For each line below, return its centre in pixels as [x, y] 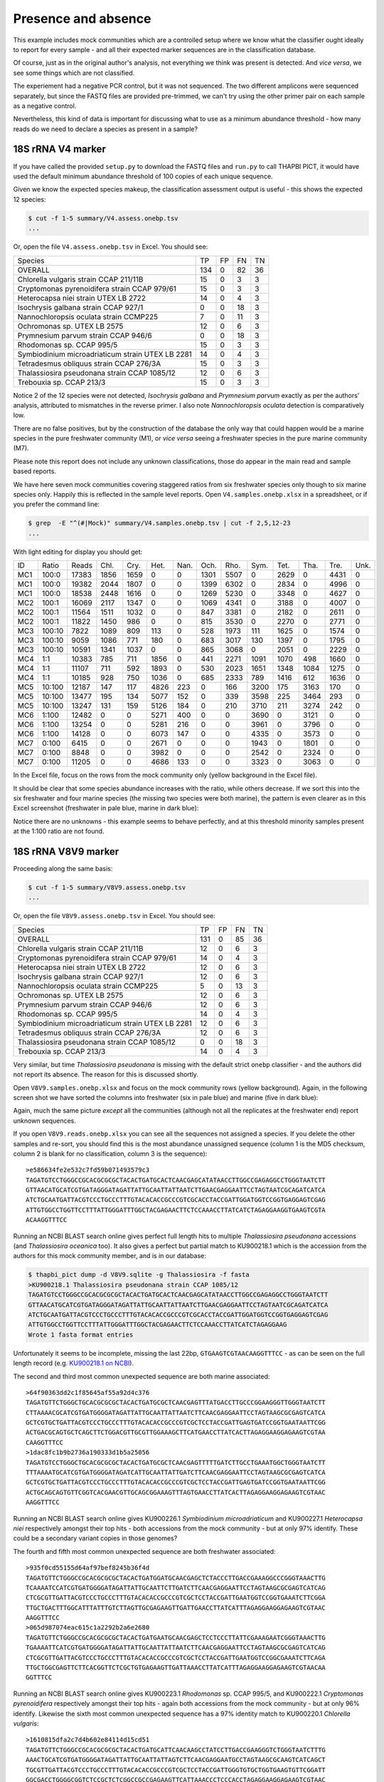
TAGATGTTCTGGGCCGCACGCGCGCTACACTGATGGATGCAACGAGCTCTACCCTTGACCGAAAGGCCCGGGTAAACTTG [176, 1578]
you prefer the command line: [56, 504]
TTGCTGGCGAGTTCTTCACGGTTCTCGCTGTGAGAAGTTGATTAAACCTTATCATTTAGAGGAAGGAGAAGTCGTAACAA [176, 1668]
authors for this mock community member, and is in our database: [110, 1256]
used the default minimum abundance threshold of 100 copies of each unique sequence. [143, 176]
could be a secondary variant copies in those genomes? [95, 1538]
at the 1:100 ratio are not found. [59, 831]
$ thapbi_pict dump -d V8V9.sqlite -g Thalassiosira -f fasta [139, 1275]
